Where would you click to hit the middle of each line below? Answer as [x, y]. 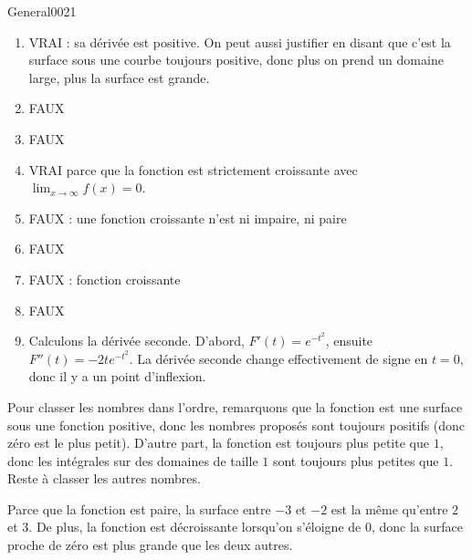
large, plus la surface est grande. [119, 77]
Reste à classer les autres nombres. [104, 478]
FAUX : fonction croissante [105, 279]
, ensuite [349, 341]
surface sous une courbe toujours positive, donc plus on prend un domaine [236, 60]
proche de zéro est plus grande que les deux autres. [150, 545]
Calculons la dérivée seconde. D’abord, [136, 341]
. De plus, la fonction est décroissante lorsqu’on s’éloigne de [195, 527]
